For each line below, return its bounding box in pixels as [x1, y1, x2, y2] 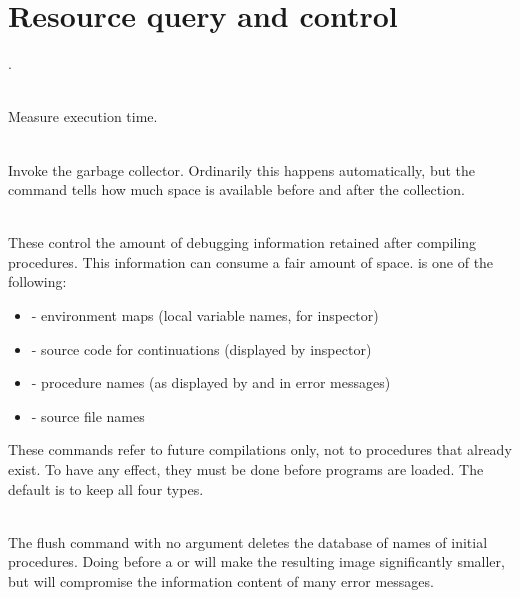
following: [8, 271, 67, 292]
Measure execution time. [8, 106, 158, 127]
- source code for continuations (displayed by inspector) [31, 338, 372, 359]
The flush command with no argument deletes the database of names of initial [8, 531, 488, 552]
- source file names [31, 405, 145, 426]
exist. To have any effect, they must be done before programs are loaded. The [8, 459, 484, 480]
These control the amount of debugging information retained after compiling [8, 232, 477, 253]
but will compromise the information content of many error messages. [8, 571, 434, 591]
